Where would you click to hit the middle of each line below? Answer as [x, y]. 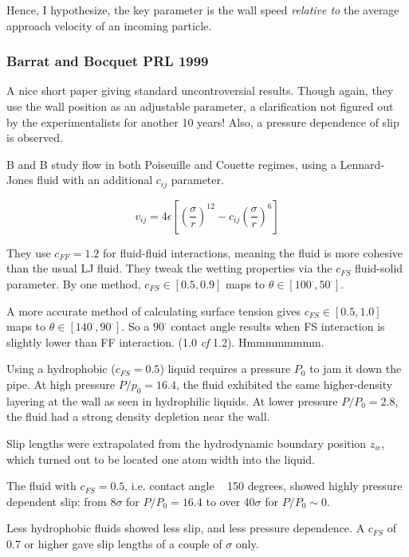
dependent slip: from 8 [61, 501]
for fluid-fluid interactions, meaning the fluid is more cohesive [253, 252]
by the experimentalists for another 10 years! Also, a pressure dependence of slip [203, 122]
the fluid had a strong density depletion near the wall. [138, 416]
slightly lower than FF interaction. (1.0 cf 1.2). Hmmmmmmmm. [165, 341]
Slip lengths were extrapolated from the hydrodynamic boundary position [187, 443]
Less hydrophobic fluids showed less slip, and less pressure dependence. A [186, 528]
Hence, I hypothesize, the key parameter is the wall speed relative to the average [203, 10]
